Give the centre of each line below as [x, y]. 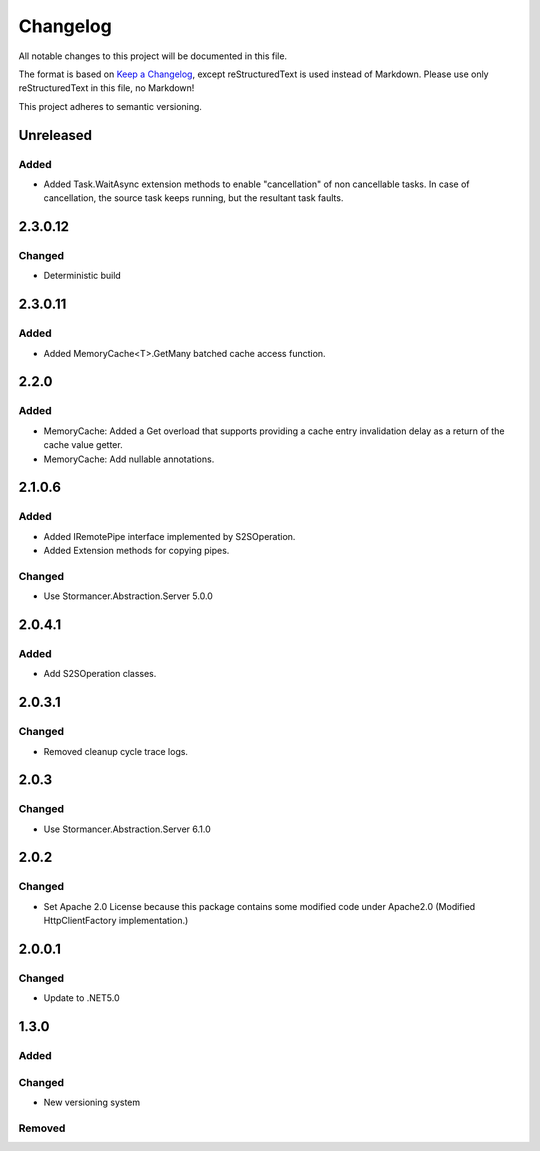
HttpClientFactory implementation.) [116, 921]
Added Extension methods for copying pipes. [136, 551]
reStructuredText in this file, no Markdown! [106, 88]
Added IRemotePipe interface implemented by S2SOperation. [169, 536]
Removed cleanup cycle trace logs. [116, 751]
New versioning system [92, 1102]
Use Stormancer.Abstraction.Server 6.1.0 [127, 829]
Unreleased [55, 135]
